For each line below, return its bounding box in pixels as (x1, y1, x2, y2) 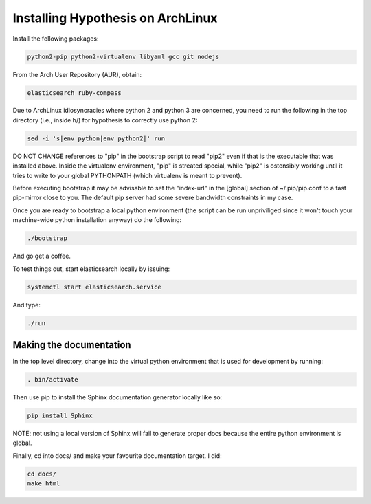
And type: (12, 300, 41, 309)
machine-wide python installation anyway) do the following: (12, 216, 182, 224)
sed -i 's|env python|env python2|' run (27, 134, 165, 142)
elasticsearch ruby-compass (27, 89, 122, 96)
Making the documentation (12, 339, 131, 351)
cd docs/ (27, 470, 57, 478)
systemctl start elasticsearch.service (27, 283, 161, 291)
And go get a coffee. (12, 252, 71, 261)
